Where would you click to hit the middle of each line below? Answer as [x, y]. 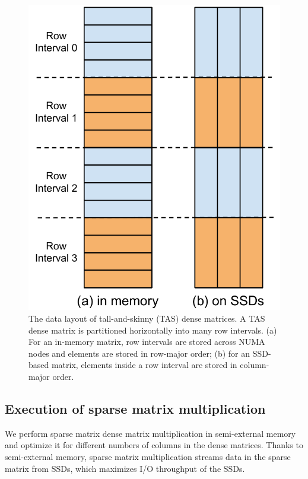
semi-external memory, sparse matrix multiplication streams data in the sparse [148, 456]
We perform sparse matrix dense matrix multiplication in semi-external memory [150, 433]
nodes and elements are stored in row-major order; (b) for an [139, 353]
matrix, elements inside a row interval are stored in [144, 365]
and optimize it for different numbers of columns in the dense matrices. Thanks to [154, 445]
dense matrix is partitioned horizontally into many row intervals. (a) [153, 330]
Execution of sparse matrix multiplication [135, 408]
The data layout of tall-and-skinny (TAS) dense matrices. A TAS [147, 318]
